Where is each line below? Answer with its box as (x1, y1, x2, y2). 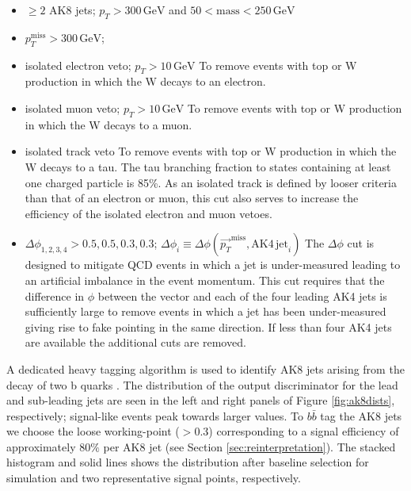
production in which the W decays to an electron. (25, 73, 266, 90)
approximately (6, 438, 76, 455)
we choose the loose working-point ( (6, 423, 180, 439)
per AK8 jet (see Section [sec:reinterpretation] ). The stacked (103, 438, 396, 455)
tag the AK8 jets (320, 407, 402, 424)
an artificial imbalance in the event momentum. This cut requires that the (25, 271, 385, 288)
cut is (347, 235, 375, 251)
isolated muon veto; (25, 99, 120, 116)
